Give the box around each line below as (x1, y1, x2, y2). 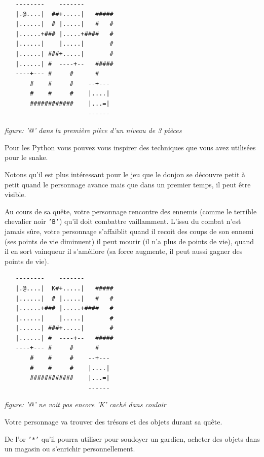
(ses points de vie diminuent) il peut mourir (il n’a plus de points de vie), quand (5, 236, 254, 246)
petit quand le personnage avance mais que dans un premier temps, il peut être (5, 179, 251, 189)
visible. (5, 189, 26, 200)
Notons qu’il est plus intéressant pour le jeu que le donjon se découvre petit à (5, 169, 246, 179)
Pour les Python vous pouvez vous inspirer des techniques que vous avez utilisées (5, 142, 256, 152)
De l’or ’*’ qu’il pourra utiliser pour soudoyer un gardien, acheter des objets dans (5, 433, 260, 444)
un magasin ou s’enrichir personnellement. (5, 443, 135, 454)
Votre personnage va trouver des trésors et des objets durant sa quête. (5, 416, 222, 427)
